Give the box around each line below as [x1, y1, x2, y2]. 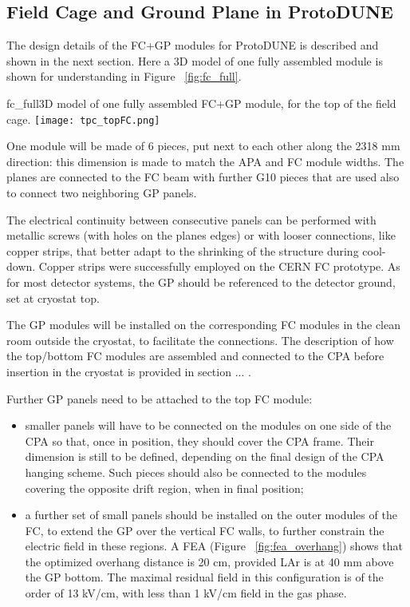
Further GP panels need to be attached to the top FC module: [6, 390, 313, 407]
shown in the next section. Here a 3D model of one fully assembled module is [6, 52, 383, 69]
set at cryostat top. [6, 289, 100, 306]
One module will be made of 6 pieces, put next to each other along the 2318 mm [6, 137, 400, 154]
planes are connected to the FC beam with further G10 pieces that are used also [6, 169, 400, 185]
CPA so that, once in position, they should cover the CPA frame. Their [25, 432, 374, 449]
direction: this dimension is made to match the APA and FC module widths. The [6, 153, 404, 169]
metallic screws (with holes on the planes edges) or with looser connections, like [6, 227, 396, 244]
